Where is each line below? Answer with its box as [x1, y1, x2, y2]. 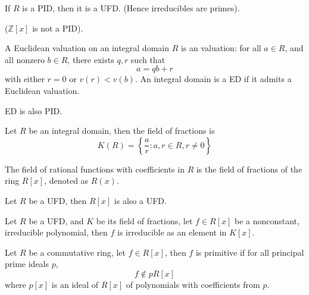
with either [5, 73, 45, 85]
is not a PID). [32, 21, 83, 34]
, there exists [67, 53, 114, 65]
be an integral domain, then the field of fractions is [29, 124, 215, 137]
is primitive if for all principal [195, 246, 304, 258]
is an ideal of [51, 278, 99, 290]
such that [130, 53, 166, 65]
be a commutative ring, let [29, 246, 126, 258]
